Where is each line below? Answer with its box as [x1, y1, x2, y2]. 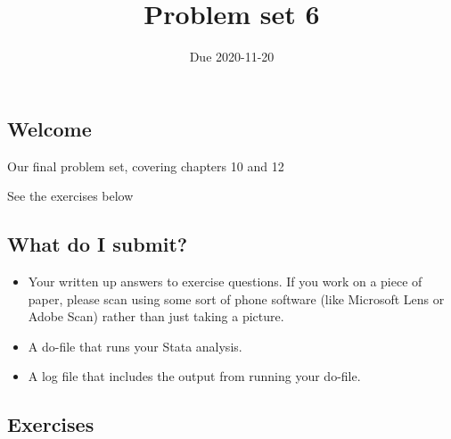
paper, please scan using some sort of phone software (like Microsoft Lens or [28, 289, 445, 308]
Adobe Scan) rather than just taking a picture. [28, 307, 284, 326]
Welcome [7, 114, 92, 142]
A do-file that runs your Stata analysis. [28, 336, 242, 355]
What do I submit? [7, 230, 188, 258]
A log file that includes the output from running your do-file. [28, 367, 361, 385]
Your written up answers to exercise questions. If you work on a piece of [28, 271, 422, 290]
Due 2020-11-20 [189, 47, 275, 66]
